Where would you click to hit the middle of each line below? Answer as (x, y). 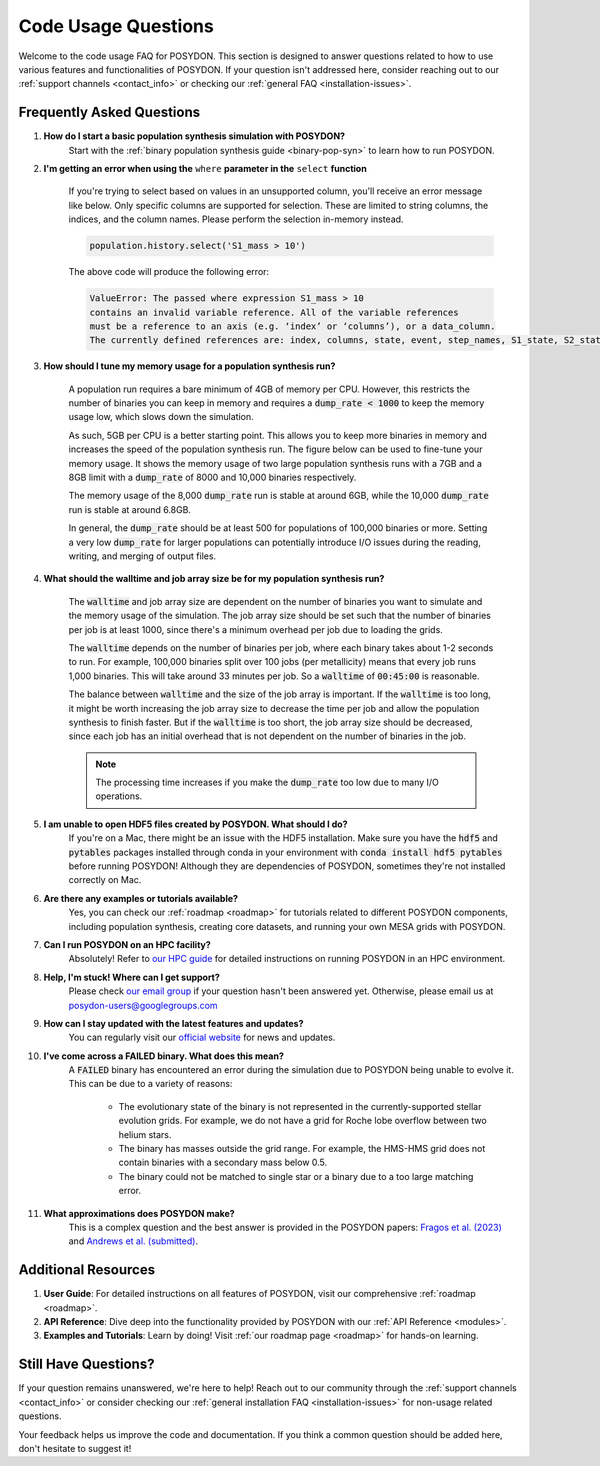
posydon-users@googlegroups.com (143, 1005)
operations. (119, 796)
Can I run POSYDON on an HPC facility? (127, 944)
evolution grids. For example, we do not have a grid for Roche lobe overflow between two (302, 1121)
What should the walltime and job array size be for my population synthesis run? (214, 579)
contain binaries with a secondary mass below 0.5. (223, 1162)
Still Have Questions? (86, 1364)
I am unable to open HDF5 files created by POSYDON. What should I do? (196, 824)
